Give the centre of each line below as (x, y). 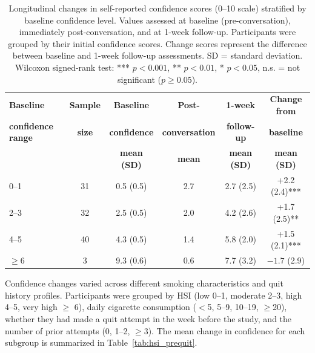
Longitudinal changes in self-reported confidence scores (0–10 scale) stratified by (157, 8)
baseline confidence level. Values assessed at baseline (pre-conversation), (157, 20)
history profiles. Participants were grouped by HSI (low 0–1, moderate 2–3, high (154, 295)
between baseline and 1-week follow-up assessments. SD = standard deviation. (157, 55)
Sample (85, 105)
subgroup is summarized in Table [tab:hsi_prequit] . (101, 342)
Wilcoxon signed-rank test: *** (72, 67)
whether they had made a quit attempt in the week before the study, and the (148, 318)
